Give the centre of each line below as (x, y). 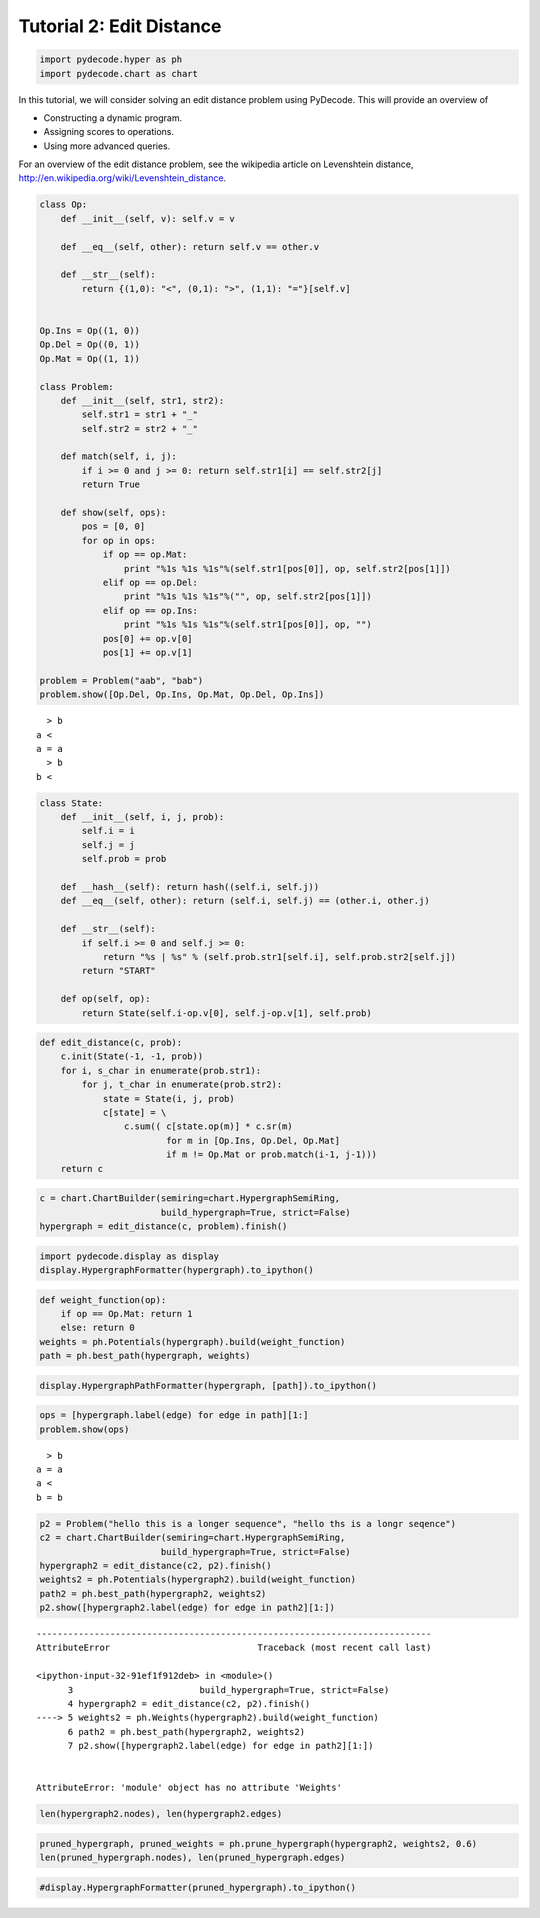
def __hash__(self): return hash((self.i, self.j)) (190, 886)
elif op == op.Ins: (150, 610)
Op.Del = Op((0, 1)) (89, 344)
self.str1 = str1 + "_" (140, 414)
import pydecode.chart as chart (119, 73)
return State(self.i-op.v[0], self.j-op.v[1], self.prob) (226, 1013)
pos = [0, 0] (113, 526)
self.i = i (108, 831)
